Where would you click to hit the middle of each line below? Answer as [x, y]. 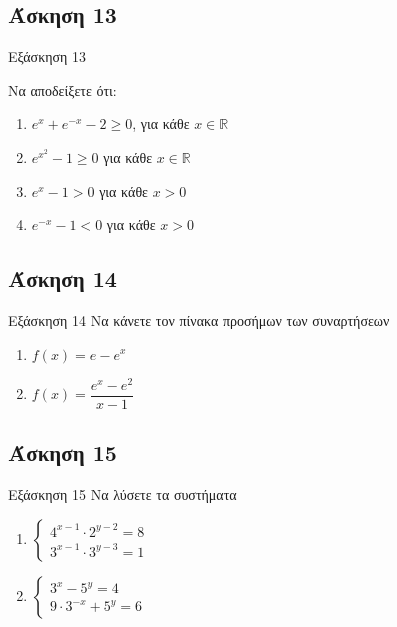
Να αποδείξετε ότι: [62, 89]
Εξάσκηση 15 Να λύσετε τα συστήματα [122, 493]
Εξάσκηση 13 [47, 56]
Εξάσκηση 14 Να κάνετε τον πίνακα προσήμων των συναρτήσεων [199, 319]
